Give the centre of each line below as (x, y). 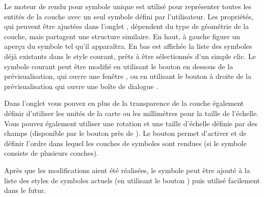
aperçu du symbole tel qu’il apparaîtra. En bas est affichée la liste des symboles (128, 46)
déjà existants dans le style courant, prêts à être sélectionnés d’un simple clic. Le (130, 56)
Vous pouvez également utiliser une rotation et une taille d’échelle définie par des (131, 123)
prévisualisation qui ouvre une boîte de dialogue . (81, 86)
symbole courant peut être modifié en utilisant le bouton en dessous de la (119, 66)
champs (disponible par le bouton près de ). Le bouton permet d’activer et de (125, 133)
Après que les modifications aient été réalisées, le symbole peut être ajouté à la (127, 170)
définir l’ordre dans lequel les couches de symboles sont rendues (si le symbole (125, 143)
